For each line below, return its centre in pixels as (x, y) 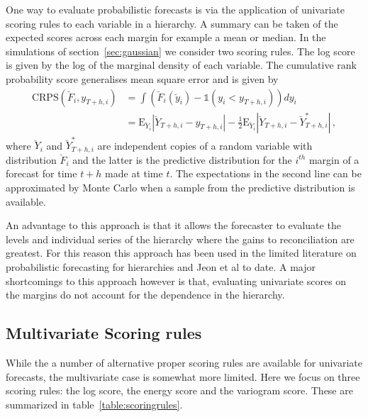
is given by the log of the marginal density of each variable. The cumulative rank (181, 65)
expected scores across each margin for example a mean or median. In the (166, 37)
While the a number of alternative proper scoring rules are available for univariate (184, 362)
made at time (134, 173)
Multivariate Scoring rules (104, 333)
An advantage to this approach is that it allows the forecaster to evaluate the (173, 225)
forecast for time (41, 173)
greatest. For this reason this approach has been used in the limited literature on (181, 253)
